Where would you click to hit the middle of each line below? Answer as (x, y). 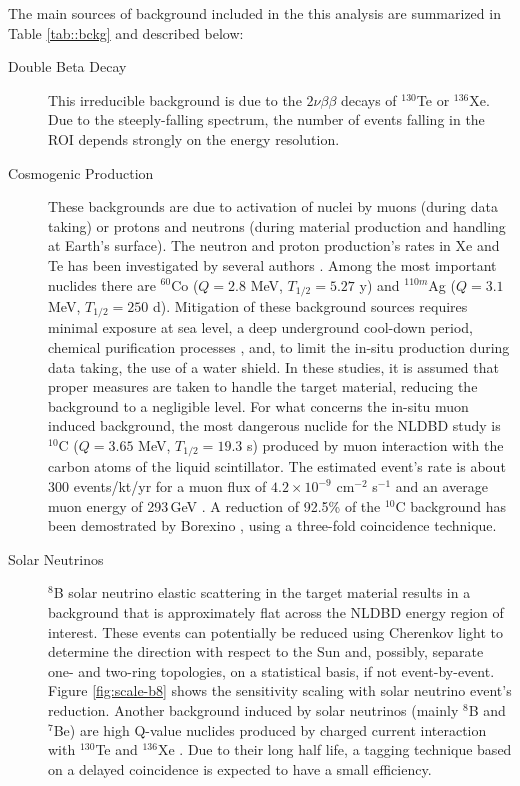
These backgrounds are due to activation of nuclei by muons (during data (273, 206)
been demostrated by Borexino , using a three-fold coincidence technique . (272, 525)
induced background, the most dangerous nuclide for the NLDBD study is (274, 425)
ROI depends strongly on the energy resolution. (194, 138)
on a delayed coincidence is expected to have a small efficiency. (240, 768)
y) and (379, 284)
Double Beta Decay (67, 66)
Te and (116, 749)
